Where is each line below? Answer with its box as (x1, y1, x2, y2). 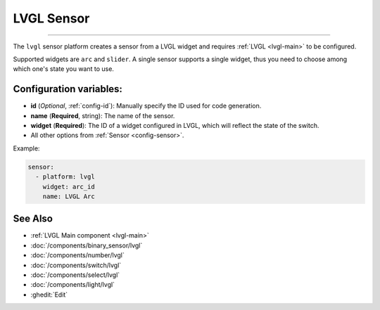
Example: (13, 144, 40, 153)
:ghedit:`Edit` (30, 290, 68, 299)
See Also (13, 213, 53, 225)
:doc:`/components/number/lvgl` (30, 251, 125, 259)
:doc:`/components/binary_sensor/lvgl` (30, 241, 143, 250)
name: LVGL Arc (42, 192, 95, 200)
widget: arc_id (42, 183, 95, 190)
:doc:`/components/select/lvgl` (30, 271, 120, 279)
